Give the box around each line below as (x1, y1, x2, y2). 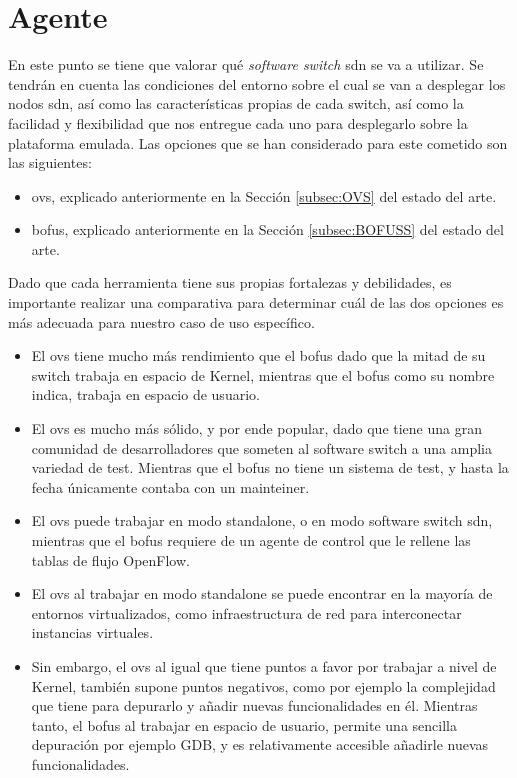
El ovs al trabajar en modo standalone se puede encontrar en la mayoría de (31, 583, 493, 604)
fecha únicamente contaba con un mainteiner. (31, 476, 310, 497)
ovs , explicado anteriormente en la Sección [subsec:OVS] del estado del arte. (31, 185, 497, 206)
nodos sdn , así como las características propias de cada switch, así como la (8, 93, 464, 114)
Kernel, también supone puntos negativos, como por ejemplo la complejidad (31, 675, 496, 696)
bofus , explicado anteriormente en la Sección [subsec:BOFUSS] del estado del (31, 219, 504, 240)
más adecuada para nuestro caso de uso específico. (8, 311, 315, 332)
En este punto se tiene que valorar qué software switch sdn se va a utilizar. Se (8, 54, 484, 75)
